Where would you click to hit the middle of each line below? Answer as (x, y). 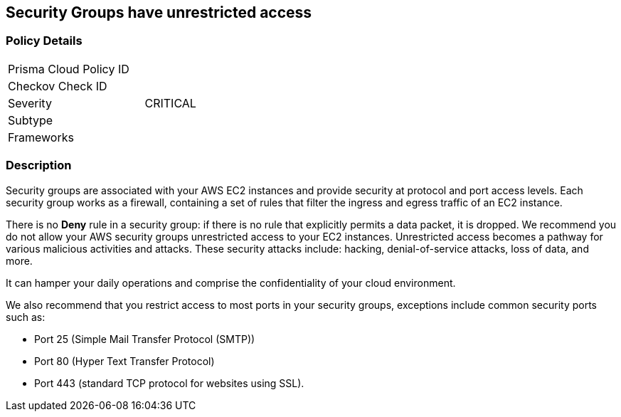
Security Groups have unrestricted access (159, 12)
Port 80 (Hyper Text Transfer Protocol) (124, 361)
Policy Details (44, 41)
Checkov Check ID (58, 86)
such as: (26, 317)
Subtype (31, 120)
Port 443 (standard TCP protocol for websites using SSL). (169, 383)
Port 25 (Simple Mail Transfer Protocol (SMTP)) (145, 339)
